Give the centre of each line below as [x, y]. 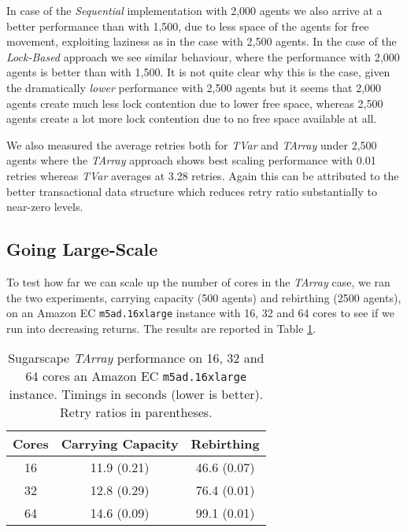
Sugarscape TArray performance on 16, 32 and [136, 358]
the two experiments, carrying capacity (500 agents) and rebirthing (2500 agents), [204, 297]
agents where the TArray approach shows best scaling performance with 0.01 [191, 160]
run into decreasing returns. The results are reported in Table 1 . [161, 328]
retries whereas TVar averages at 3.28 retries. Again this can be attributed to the [203, 175]
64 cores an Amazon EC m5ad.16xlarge [136, 376]
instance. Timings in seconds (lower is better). [136, 394]
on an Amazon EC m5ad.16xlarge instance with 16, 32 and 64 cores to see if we [200, 313]
